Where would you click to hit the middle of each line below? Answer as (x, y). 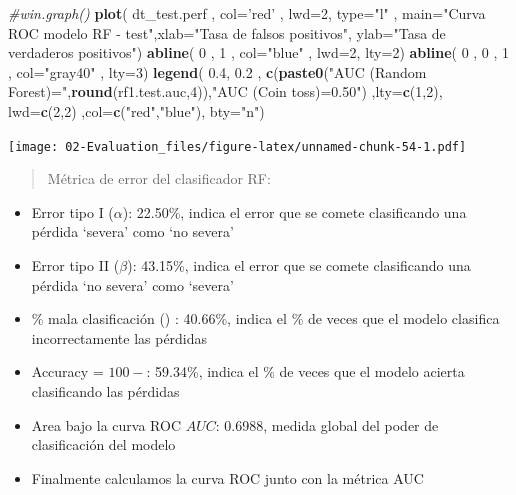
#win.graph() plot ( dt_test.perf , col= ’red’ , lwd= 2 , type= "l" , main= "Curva (247, 13)
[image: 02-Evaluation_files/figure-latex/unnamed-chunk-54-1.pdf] (237, 146)
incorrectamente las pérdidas (119, 337)
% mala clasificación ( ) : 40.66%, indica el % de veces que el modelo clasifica (265, 318)
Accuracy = (67, 371)
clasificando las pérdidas (105, 390)
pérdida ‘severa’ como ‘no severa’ (132, 231)
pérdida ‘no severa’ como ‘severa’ (132, 284)
